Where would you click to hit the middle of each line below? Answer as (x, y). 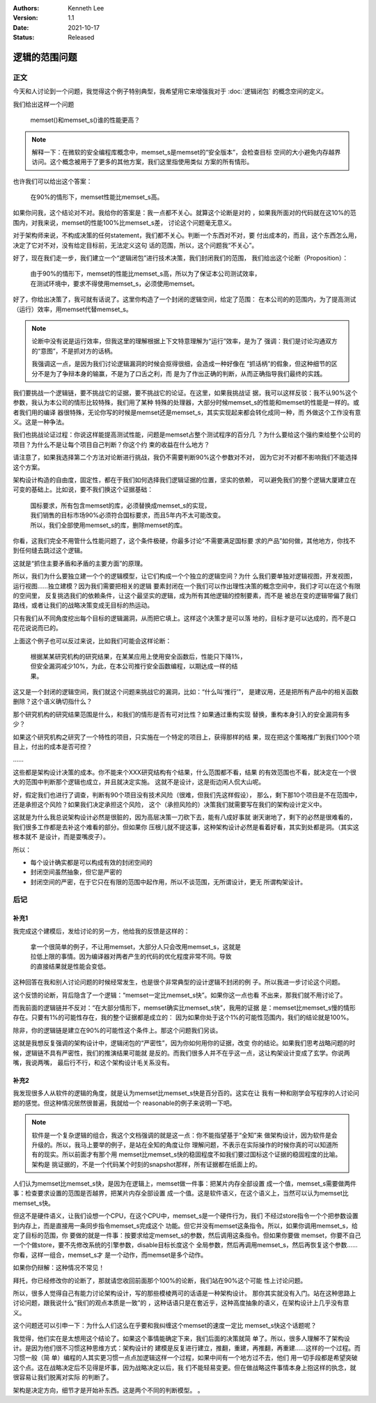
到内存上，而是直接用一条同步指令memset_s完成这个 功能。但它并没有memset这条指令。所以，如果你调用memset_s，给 (185, 1225)
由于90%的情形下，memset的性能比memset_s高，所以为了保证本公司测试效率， (146, 274)
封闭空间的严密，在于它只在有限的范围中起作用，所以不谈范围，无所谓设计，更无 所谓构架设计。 (168, 881)
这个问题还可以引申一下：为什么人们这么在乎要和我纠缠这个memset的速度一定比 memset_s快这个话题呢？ (165, 1326)
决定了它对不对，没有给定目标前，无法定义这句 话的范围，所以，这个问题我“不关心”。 (135, 245)
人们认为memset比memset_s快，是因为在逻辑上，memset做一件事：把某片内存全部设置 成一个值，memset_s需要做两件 (185, 1184)
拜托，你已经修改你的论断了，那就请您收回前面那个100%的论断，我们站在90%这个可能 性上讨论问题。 (160, 1280)
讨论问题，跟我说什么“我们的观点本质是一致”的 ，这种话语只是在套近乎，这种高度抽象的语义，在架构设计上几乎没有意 (181, 1303)
